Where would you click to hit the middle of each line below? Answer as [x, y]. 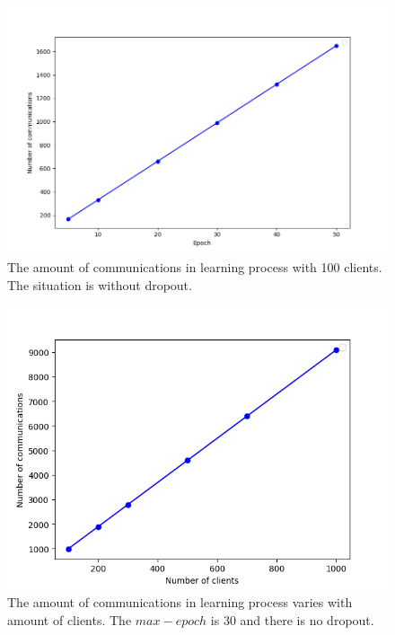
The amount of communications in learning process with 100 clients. [195, 267]
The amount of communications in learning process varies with [180, 602]
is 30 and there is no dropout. [292, 619]
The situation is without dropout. [100, 284]
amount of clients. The [70, 619]
